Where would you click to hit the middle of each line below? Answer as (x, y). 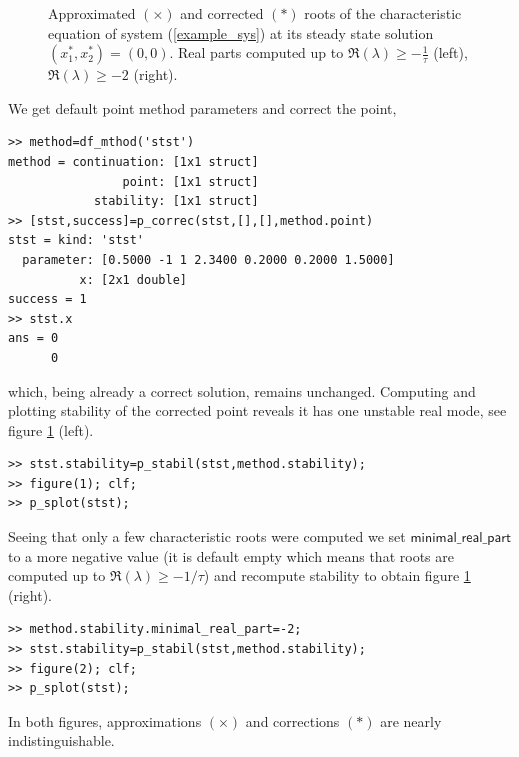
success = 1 (47, 299)
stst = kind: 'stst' (76, 240)
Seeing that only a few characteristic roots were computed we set (207, 536)
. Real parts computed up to (256, 52)
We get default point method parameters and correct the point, (202, 107)
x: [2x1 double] (133, 279)
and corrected (222, 13)
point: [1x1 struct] (190, 181)
